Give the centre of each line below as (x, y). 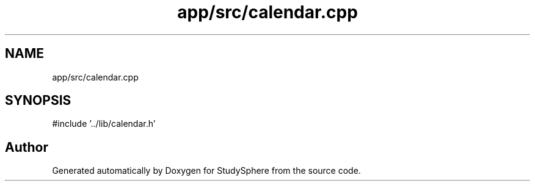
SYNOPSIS (38, 101)
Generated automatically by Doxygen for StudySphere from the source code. (206, 171)
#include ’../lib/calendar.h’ (104, 124)
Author (27, 147)
